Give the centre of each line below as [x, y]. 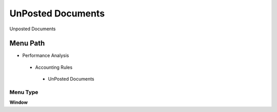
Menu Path [27, 43]
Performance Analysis [46, 55]
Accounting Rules [54, 67]
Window [19, 102]
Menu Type [24, 92]
